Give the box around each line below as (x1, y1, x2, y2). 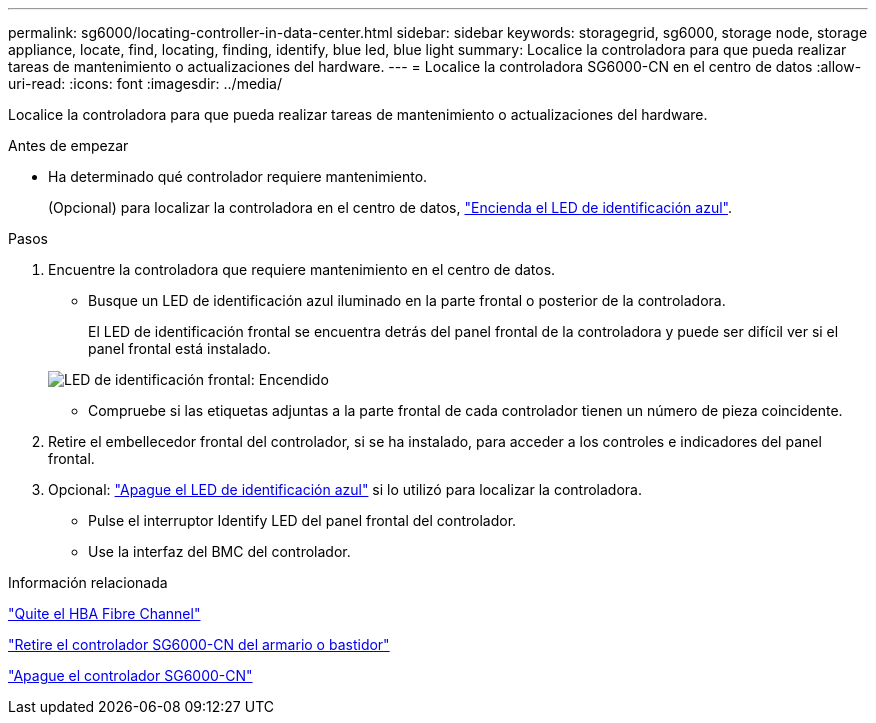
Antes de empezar (8, 137, 129, 154)
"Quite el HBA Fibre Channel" (8, 605, 201, 622)
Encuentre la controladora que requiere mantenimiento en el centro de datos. (48, 261, 556, 278)
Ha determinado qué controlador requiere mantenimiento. (48, 168, 428, 185)
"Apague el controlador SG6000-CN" (8, 667, 253, 684)
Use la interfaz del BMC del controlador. (88, 543, 351, 560)
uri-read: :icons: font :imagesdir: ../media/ (8, 75, 282, 92)
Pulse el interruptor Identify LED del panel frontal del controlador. (88, 512, 517, 529)
